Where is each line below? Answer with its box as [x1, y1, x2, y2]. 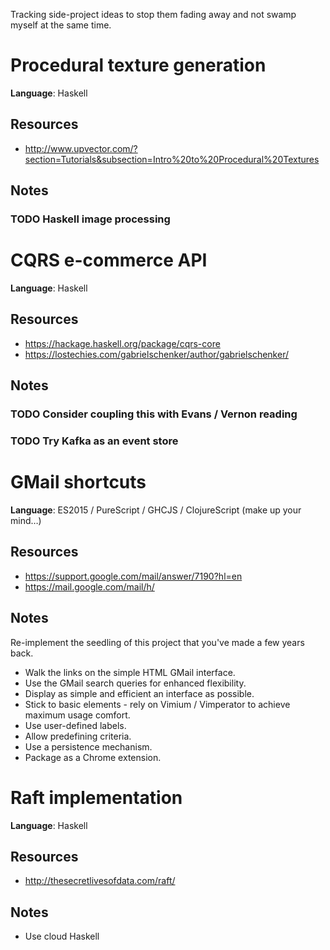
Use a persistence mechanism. [24, 740, 153, 753]
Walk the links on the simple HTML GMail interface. [24, 666, 236, 678]
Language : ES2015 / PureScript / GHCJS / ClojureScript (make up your [10, 504, 302, 516]
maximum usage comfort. [24, 709, 131, 721]
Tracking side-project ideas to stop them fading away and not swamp [10, 9, 297, 20]
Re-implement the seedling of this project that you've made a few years [10, 636, 305, 648]
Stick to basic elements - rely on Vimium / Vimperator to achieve [24, 698, 291, 710]
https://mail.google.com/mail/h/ [24, 580, 155, 593]
